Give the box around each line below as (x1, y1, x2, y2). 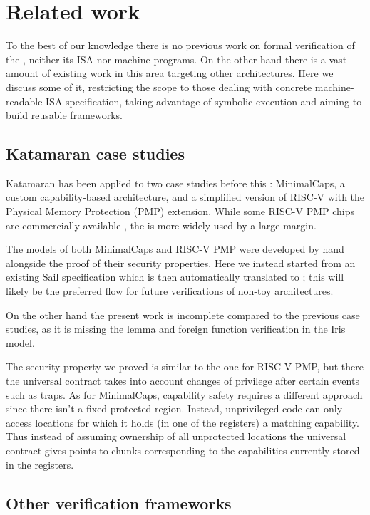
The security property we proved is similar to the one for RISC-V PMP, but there (6, 359, 364, 374)
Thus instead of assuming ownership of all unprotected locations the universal (6, 429, 346, 444)
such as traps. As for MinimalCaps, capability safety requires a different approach (6, 387, 363, 402)
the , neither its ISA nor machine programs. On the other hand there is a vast (6, 51, 347, 66)
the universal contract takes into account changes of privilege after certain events (6, 373, 359, 388)
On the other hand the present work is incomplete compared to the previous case (6, 307, 360, 322)
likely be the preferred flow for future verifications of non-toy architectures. (6, 283, 334, 298)
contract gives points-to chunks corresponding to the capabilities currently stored (6, 442, 360, 457)
